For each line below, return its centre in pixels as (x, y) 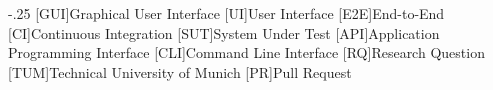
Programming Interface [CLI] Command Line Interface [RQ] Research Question (246, 52)
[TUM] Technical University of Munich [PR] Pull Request (180, 71)
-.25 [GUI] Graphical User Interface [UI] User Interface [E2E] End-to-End (226, 13)
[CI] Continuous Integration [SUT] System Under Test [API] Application (224, 32)
